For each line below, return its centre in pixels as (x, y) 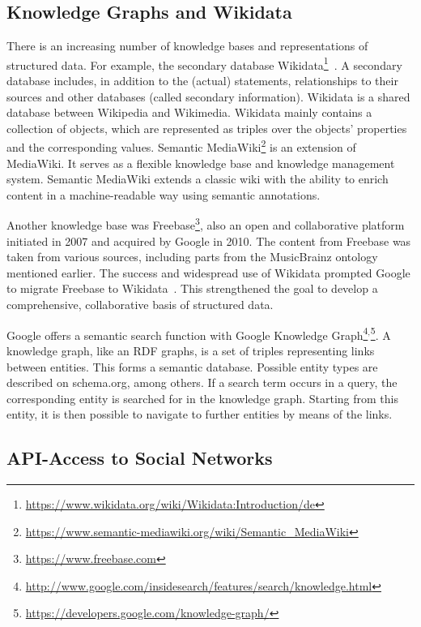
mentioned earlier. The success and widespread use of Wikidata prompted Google (208, 272)
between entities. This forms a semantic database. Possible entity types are (192, 366)
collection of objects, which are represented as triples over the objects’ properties (207, 128)
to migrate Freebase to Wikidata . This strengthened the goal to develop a (192, 288)
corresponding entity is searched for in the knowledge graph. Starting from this (203, 398)
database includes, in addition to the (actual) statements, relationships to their (202, 81)
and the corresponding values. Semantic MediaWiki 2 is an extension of (181, 146)
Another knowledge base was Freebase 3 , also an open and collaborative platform (206, 224)
